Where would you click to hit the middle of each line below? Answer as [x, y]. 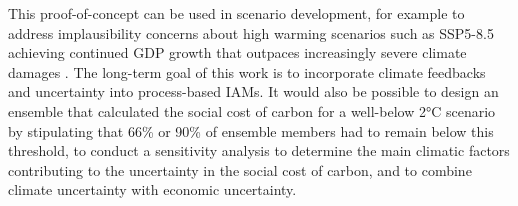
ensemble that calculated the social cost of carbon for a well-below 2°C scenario [252, 110]
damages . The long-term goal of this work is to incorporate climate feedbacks [247, 71]
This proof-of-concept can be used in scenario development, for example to [236, 13]
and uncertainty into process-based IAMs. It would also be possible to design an [253, 91]
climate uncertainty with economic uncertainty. [152, 189]
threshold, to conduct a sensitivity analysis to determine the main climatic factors [259, 150]
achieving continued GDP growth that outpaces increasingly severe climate [237, 52]
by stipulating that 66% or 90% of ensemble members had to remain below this [251, 130]
